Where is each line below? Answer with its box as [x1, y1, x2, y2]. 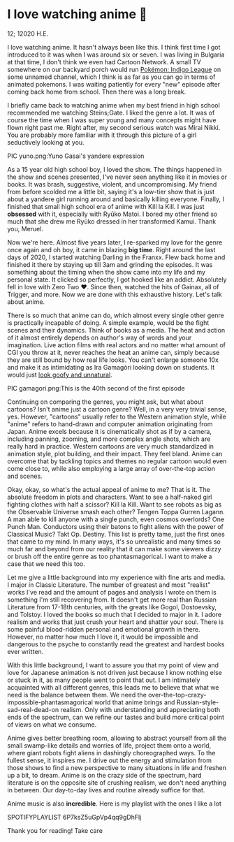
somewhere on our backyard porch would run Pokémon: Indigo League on [7, 65, 221, 73]
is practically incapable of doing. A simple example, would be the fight [7, 318, 210, 327]
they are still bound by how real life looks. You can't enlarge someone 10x [7, 356, 219, 364]
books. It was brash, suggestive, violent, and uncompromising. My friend [7, 180, 217, 188]
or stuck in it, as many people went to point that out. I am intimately [7, 676, 200, 684]
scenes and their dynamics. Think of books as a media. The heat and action [7, 326, 226, 334]
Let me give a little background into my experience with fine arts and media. [7, 573, 226, 581]
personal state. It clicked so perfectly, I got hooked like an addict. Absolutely [7, 275, 227, 284]
